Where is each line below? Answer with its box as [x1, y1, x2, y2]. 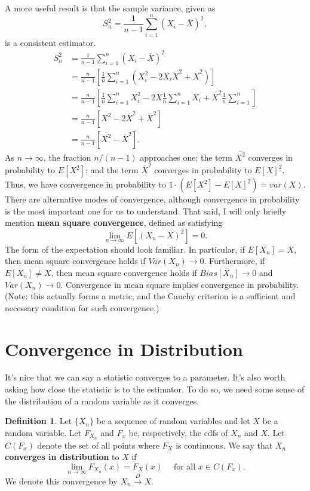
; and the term [85, 164, 139, 176]
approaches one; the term [140, 151, 232, 163]
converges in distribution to [5, 450, 119, 463]
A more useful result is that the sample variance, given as [5, 2, 216, 14]
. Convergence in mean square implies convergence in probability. [60, 278, 299, 290]
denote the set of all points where [37, 438, 159, 451]
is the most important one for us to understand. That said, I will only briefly [5, 204, 287, 217]
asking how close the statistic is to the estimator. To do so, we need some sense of [5, 383, 305, 395]
